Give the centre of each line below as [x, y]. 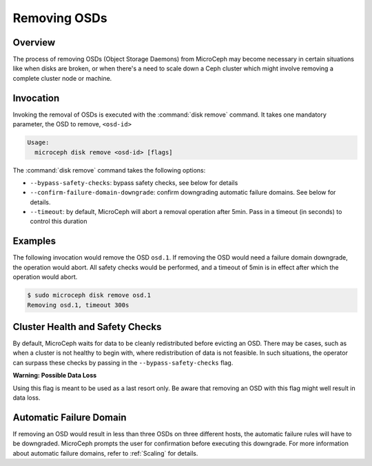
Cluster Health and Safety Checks [87, 327]
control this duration [59, 222]
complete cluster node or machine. [62, 78]
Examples [34, 241]
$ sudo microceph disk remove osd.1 [89, 295]
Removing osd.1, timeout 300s [78, 305]
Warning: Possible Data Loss [55, 376]
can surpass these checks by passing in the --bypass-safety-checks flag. [123, 362]
